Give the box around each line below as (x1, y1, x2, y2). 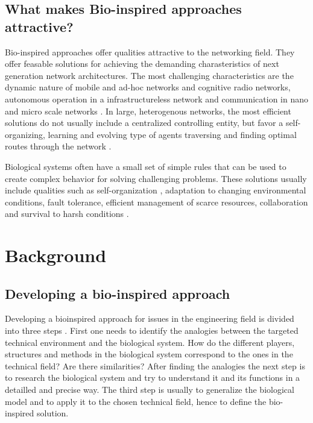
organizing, (5, 128, 45, 140)
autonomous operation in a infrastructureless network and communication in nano (5, 92, 308, 105)
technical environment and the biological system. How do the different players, (5, 336, 295, 348)
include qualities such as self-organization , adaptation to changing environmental (5, 184, 306, 196)
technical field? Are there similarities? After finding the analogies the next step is (5, 359, 305, 372)
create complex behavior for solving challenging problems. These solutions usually (5, 172, 307, 184)
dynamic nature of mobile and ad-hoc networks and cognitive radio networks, (5, 81, 291, 93)
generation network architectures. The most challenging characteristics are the (5, 69, 294, 81)
